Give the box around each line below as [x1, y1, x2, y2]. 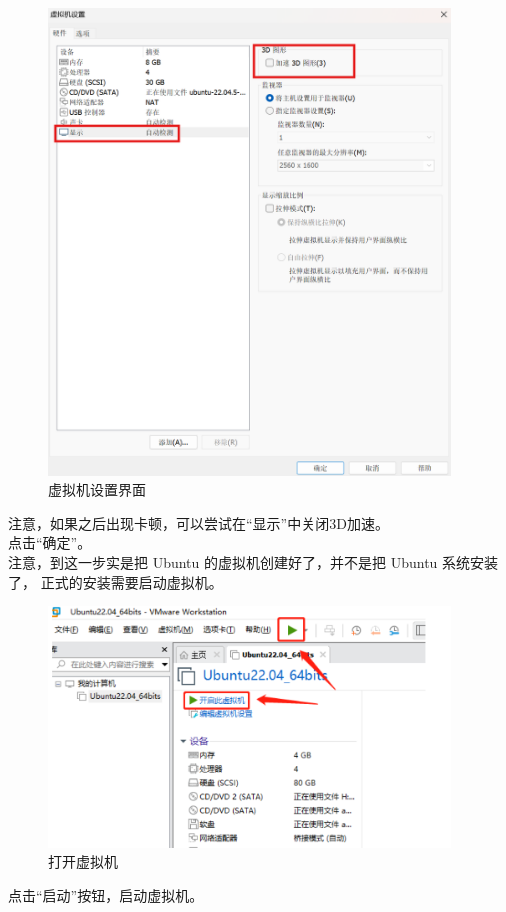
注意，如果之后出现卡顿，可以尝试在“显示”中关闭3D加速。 [8, 512, 389, 533]
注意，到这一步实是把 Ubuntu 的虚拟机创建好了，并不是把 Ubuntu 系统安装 [8, 552, 499, 573]
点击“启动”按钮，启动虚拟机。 [8, 884, 204, 905]
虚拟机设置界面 [48, 479, 146, 500]
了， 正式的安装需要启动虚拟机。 [8, 571, 223, 592]
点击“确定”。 [8, 532, 92, 553]
